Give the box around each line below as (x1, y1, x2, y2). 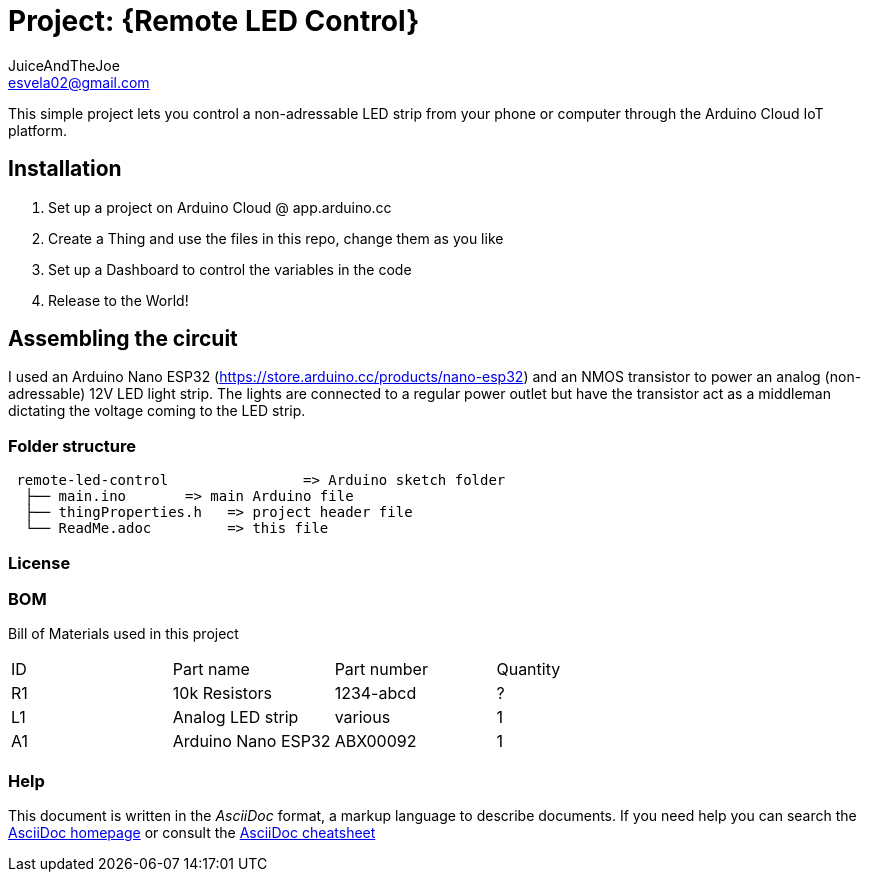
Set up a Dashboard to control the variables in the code (48, 260, 412, 278)
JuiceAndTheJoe (8, 56, 120, 74)
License (8, 552, 71, 573)
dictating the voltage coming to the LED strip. (8, 402, 306, 420)
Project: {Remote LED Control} (8, 4, 420, 38)
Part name (172, 659, 250, 680)
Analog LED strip (172, 707, 299, 728)
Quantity (496, 659, 561, 680)
